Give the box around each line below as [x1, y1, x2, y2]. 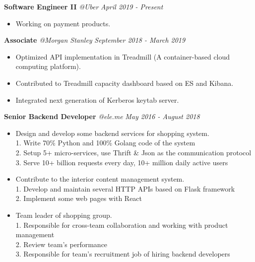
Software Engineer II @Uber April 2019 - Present [4, 1, 163, 11]
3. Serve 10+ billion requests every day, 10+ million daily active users [15, 157, 228, 167]
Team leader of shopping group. [15, 209, 112, 220]
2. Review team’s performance [15, 239, 108, 249]
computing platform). [15, 61, 81, 71]
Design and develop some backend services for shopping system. [15, 128, 209, 138]
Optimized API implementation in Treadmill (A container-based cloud [15, 51, 230, 62]
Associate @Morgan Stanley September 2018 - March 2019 [4, 35, 186, 45]
